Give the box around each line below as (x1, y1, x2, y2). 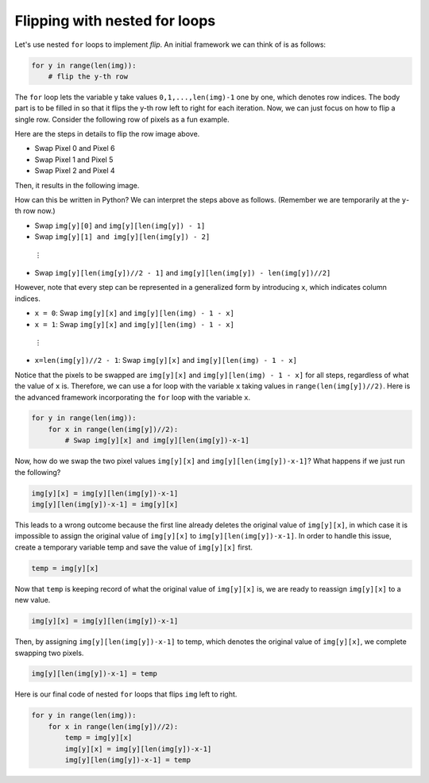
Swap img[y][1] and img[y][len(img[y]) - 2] (34, 232, 211, 241)
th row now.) (14, 206, 56, 216)
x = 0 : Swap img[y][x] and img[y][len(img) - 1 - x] (34, 308, 234, 318)
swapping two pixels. (14, 648, 84, 658)
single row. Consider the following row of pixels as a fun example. (14, 114, 230, 124)
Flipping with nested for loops (14, 12, 216, 29)
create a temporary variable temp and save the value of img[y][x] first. (14, 542, 253, 552)
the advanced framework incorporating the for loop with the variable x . (14, 392, 251, 402)
